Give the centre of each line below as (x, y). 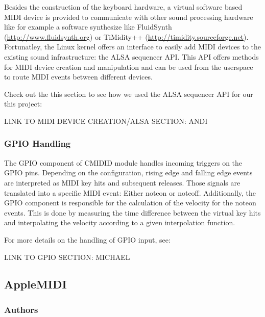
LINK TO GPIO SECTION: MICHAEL (67, 257)
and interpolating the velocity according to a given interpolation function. (120, 222)
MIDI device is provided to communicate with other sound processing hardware (129, 17)
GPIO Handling (38, 143)
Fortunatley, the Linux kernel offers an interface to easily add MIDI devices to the (133, 47)
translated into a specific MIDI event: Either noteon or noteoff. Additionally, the (130, 192)
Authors (21, 309)
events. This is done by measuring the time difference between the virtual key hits (132, 212)
